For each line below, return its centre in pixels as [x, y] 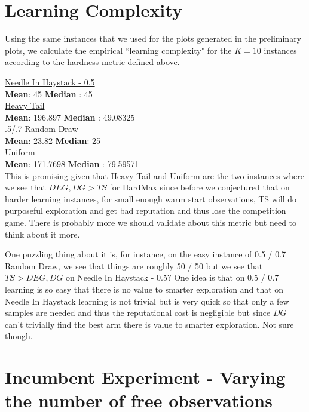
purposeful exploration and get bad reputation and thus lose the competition [146, 210]
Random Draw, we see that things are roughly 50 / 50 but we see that [134, 265]
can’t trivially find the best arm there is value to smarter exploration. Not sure [149, 324]
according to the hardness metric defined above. [92, 62]
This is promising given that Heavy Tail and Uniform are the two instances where [155, 175]
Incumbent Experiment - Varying [145, 377]
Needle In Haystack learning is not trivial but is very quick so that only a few [147, 301]
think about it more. [42, 234]
